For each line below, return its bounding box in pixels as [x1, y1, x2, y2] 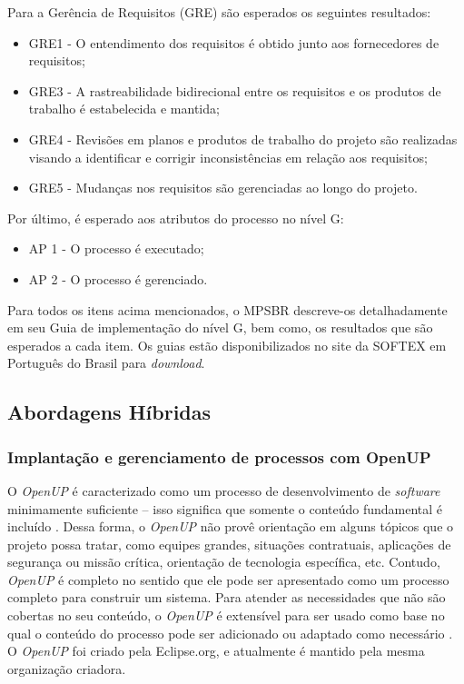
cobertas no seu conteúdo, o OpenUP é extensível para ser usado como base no [7, 606, 445, 625]
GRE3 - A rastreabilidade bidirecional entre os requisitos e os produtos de [28, 81, 441, 100]
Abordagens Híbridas [7, 398, 212, 426]
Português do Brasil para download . [7, 353, 205, 372]
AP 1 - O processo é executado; [28, 239, 204, 258]
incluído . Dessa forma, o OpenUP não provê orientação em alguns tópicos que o [7, 517, 454, 536]
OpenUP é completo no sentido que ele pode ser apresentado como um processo [7, 570, 449, 589]
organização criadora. [7, 659, 126, 678]
